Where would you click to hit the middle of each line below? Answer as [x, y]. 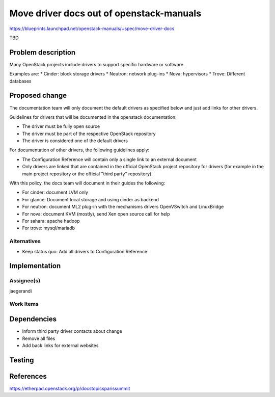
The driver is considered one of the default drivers [75, 141]
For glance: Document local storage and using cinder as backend [90, 199]
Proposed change [38, 96]
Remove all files [39, 338]
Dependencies [33, 319]
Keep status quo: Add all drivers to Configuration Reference [85, 251]
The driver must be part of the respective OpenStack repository [89, 134]
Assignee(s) [25, 281]
